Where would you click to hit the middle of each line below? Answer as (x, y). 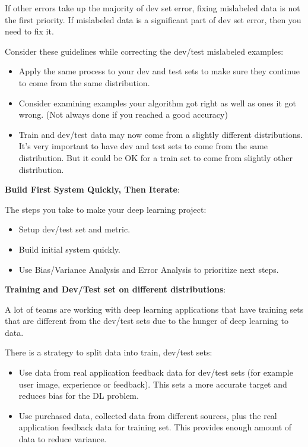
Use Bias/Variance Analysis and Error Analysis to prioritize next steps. (149, 269)
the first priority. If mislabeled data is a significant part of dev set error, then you (153, 19)
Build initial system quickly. (69, 249)
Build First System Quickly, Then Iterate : (92, 189)
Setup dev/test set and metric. (74, 229)
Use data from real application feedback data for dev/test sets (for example (156, 372)
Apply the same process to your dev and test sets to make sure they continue (159, 71)
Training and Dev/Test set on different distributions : (115, 289)
